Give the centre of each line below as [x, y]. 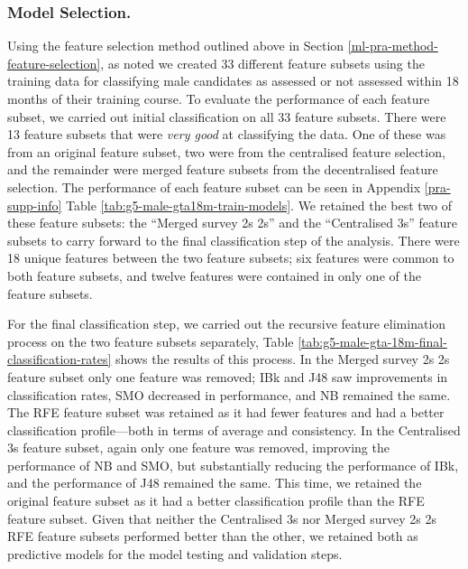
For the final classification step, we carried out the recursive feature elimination [227, 324]
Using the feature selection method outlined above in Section [176, 46]
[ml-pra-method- [393, 46]
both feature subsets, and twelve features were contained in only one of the [214, 275]
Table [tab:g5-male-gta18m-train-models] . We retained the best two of [259, 205]
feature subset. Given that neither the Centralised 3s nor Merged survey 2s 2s [222, 518]
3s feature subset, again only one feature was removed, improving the [198, 448]
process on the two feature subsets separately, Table [151, 341]
